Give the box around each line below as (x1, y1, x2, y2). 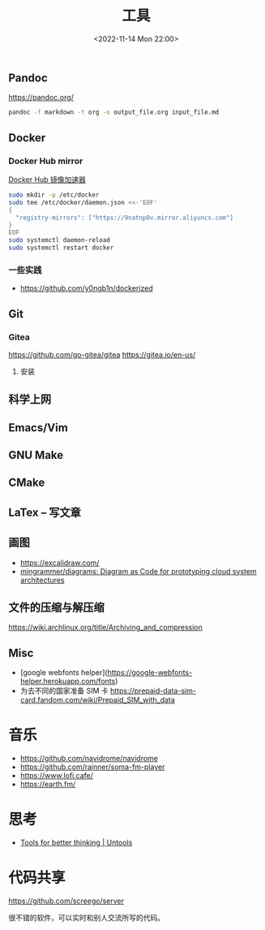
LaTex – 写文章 (8, 505, 81, 519)
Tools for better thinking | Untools (19, 837, 133, 848)
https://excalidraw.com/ (19, 557, 100, 568)
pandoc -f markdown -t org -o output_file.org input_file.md (8, 108, 220, 117)
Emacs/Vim (8, 421, 69, 435)
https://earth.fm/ (19, 780, 76, 789)
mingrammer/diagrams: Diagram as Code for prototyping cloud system (19, 566, 257, 576)
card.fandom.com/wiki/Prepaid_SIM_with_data (19, 695, 176, 705)
